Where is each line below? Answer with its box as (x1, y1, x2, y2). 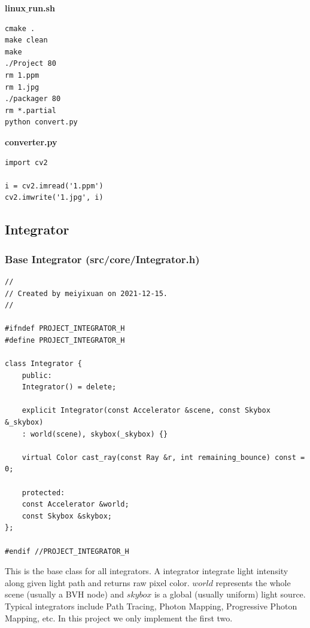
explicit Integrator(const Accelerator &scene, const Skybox (22, 406, 271, 415)
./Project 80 (5, 59, 56, 68)
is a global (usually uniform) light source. (154, 588, 306, 600)
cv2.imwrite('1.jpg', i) (5, 193, 104, 202)
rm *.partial (5, 106, 56, 115)
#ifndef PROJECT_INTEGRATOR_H (5, 324, 125, 333)
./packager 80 (5, 94, 61, 103)
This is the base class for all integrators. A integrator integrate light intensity (5, 565, 288, 577)
